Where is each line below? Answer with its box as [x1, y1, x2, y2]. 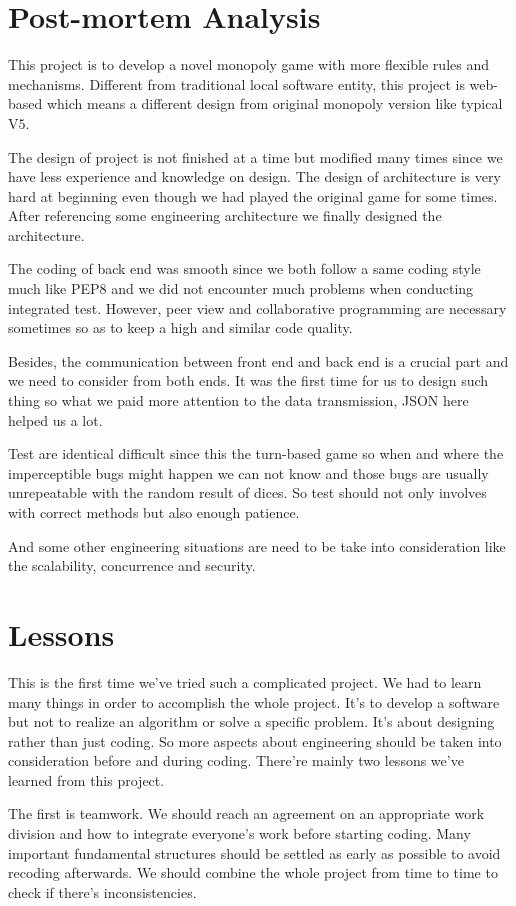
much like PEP [8, 278, 100, 299]
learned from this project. [8, 769, 165, 790]
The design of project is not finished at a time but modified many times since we [8, 146, 503, 167]
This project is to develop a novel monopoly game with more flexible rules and [8, 54, 489, 75]
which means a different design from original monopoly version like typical [46, 93, 503, 114]
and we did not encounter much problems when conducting [111, 278, 474, 299]
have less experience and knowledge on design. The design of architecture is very [8, 166, 501, 187]
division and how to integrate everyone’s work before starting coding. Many [8, 823, 471, 844]
